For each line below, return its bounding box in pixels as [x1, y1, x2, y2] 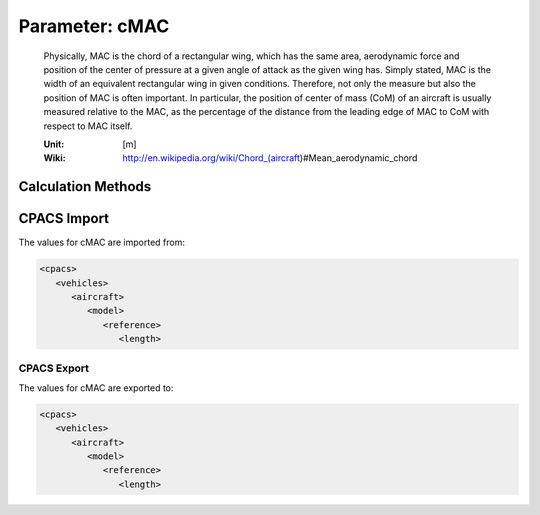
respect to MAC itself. [43, 120, 133, 132]
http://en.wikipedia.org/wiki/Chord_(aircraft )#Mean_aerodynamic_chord [122, 152, 418, 164]
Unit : [43, 138, 65, 150]
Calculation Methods [18, 178, 152, 195]
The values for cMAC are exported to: [18, 381, 174, 394]
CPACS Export [18, 361, 90, 375]
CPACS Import [18, 210, 110, 227]
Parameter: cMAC [18, 15, 170, 37]
